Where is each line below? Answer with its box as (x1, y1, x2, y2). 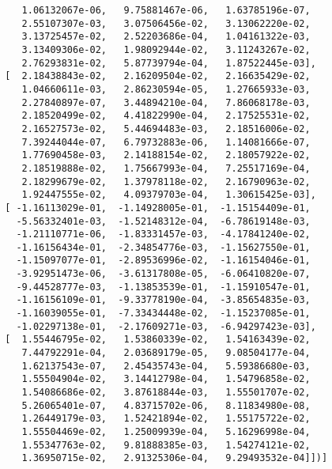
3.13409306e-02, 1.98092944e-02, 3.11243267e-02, (21, 43, 311, 55)
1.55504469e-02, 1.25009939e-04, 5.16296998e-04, (21, 426, 311, 437)
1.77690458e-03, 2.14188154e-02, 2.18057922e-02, (21, 149, 311, 161)
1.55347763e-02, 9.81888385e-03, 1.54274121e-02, (21, 439, 311, 451)
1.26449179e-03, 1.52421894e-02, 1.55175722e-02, (21, 413, 311, 425)
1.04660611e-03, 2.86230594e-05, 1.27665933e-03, (21, 83, 311, 95)
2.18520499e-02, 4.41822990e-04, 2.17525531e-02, (21, 110, 311, 122)
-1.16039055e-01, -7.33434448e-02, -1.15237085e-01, (16, 308, 311, 320)
